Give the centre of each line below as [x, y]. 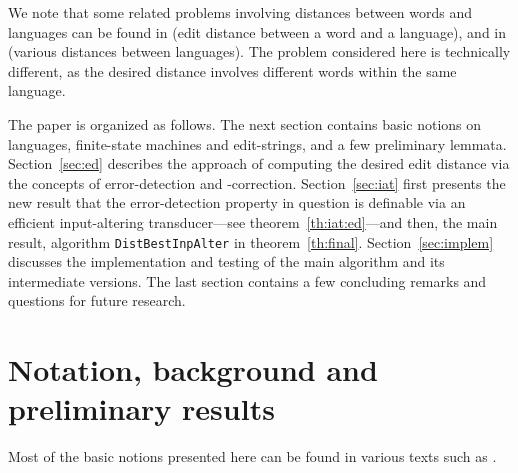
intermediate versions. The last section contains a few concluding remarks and [247, 280]
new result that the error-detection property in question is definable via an [237, 202]
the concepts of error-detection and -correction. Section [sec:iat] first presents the [257, 182]
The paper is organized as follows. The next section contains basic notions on [245, 123]
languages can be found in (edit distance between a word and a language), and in [257, 31]
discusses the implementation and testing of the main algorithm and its [226, 261]
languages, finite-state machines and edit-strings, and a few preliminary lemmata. [257, 143]
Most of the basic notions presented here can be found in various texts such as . [252, 456]
